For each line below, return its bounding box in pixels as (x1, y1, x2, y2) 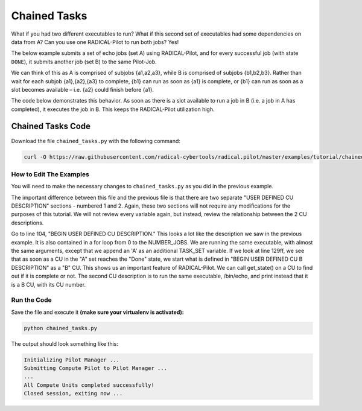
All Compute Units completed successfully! (24, 381, 155, 389)
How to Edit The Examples (11, 170, 90, 178)
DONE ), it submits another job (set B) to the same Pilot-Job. (11, 58, 157, 65)
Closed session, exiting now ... (24, 390, 123, 397)
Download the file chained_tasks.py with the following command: (11, 137, 181, 144)
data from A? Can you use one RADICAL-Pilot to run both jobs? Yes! (11, 38, 179, 45)
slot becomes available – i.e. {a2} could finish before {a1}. (11, 86, 154, 93)
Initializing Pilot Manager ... (24, 356, 120, 363)
